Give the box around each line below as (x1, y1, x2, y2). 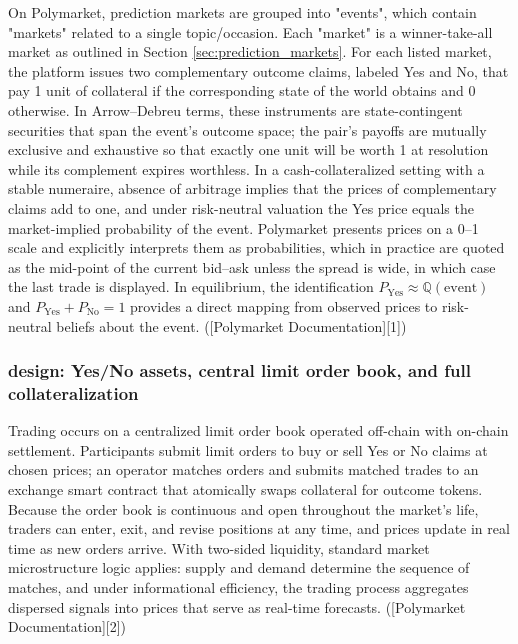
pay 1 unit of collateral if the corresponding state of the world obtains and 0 (8, 80, 476, 101)
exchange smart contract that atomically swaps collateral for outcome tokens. (8, 479, 483, 500)
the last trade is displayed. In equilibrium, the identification (8, 276, 374, 297)
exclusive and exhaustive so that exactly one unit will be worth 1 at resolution (8, 139, 489, 160)
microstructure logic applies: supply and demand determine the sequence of (8, 557, 470, 578)
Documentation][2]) (8, 616, 127, 637)
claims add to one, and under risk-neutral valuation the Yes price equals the (8, 197, 474, 218)
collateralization (8, 380, 139, 405)
